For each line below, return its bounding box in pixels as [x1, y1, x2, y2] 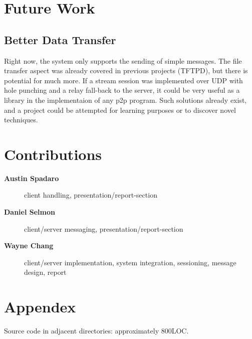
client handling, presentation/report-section [24, 190, 157, 200]
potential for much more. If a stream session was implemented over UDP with [4, 75, 243, 85]
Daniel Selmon [4, 207, 55, 217]
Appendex [4, 296, 76, 317]
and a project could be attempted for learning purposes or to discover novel [4, 104, 236, 115]
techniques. [4, 114, 38, 125]
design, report [24, 267, 67, 277]
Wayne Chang [4, 240, 54, 251]
